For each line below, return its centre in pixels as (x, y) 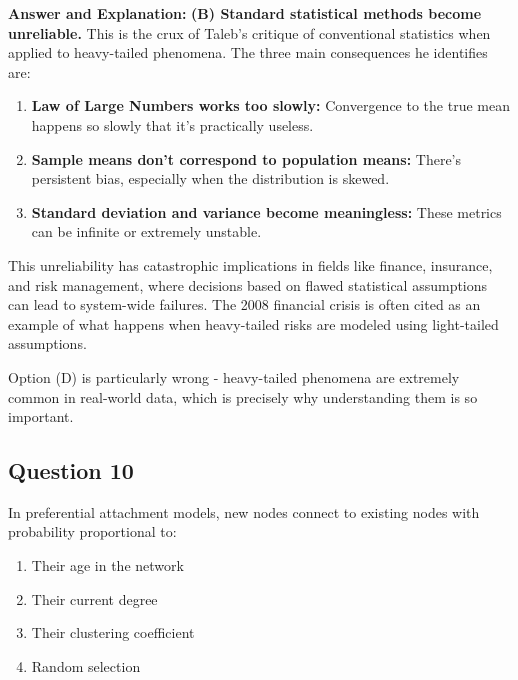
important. (41, 416)
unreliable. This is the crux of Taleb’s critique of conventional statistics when (249, 32)
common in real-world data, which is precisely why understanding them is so (243, 396)
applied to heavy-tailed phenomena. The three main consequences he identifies (248, 52)
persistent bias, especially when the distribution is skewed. (210, 178)
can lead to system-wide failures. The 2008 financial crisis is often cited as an (244, 304)
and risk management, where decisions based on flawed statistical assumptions (248, 284)
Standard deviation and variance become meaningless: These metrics (266, 211)
